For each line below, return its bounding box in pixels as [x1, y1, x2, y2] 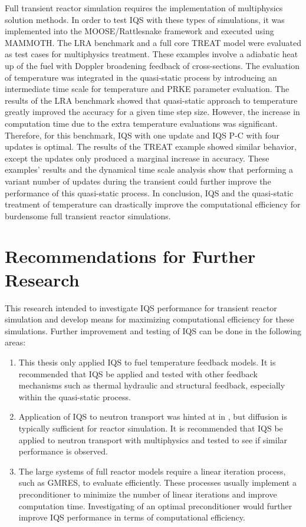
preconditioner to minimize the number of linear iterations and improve [18, 488, 277, 500]
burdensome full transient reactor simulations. [5, 209, 171, 222]
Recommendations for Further [5, 244, 256, 268]
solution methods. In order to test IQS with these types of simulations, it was [5, 13, 285, 25]
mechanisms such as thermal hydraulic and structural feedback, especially [18, 379, 285, 391]
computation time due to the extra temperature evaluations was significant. [5, 117, 278, 129]
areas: [5, 336, 26, 348]
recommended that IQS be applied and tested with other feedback [18, 367, 258, 380]
